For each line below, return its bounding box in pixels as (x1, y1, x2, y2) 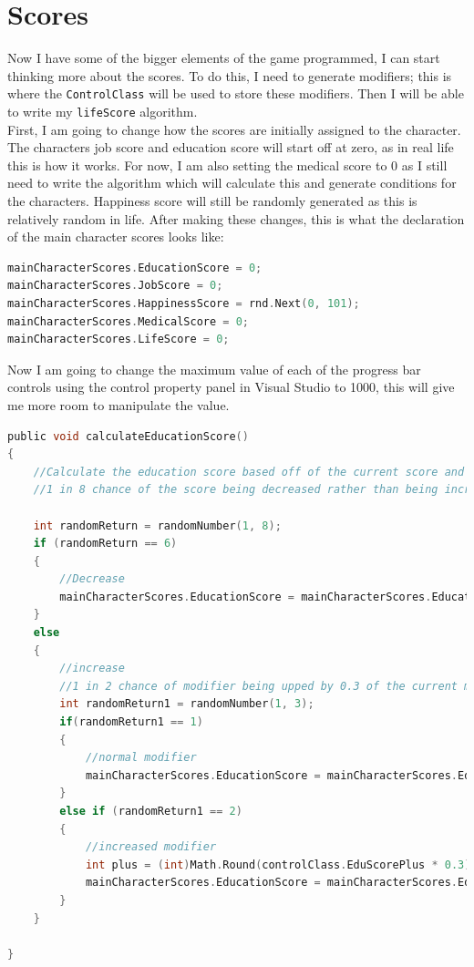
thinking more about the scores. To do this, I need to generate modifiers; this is (7, 66, 452, 85)
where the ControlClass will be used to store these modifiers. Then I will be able (7, 84, 464, 103)
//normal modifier (85, 751, 197, 765)
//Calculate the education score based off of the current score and (33, 465, 465, 478)
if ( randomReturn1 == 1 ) (59, 715, 203, 729)
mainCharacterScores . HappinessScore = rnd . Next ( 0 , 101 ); (7, 296, 360, 310)
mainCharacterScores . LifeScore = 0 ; (7, 333, 230, 346)
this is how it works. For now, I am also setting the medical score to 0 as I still (7, 155, 448, 174)
